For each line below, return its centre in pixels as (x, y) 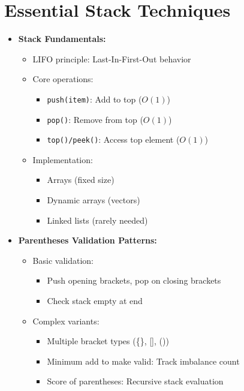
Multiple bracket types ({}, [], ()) (108, 341)
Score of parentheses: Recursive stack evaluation (135, 381)
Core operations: (63, 79)
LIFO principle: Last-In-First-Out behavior (112, 58)
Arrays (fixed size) (81, 180)
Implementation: (63, 159)
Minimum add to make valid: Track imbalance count (143, 361)
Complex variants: (66, 321)
